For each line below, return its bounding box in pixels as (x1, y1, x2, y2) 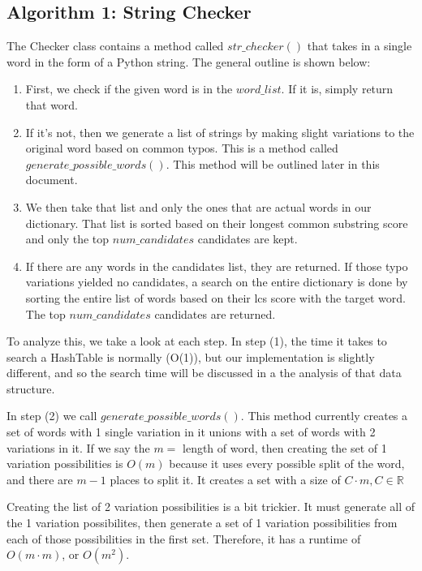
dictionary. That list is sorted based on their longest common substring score (25, 214, 408, 231)
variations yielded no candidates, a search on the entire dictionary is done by (25, 273, 408, 290)
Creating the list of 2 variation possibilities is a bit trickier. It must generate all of (6, 498, 416, 515)
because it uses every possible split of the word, (169, 455, 405, 472)
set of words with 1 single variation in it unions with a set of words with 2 (6, 423, 376, 440)
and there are (6, 470, 73, 487)
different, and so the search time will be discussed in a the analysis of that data (6, 364, 402, 381)
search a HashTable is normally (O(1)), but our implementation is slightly (6, 348, 375, 365)
